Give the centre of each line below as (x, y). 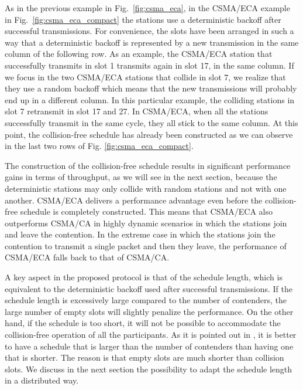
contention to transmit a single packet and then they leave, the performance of (146, 245)
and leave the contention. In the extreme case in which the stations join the (140, 234)
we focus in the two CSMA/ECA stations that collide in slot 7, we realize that (145, 77)
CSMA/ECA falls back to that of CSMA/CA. (87, 257)
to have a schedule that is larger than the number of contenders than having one (149, 346)
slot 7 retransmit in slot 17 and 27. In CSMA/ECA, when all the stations (137, 111)
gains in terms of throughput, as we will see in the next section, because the (141, 177)
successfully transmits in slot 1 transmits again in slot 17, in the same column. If (149, 65)
